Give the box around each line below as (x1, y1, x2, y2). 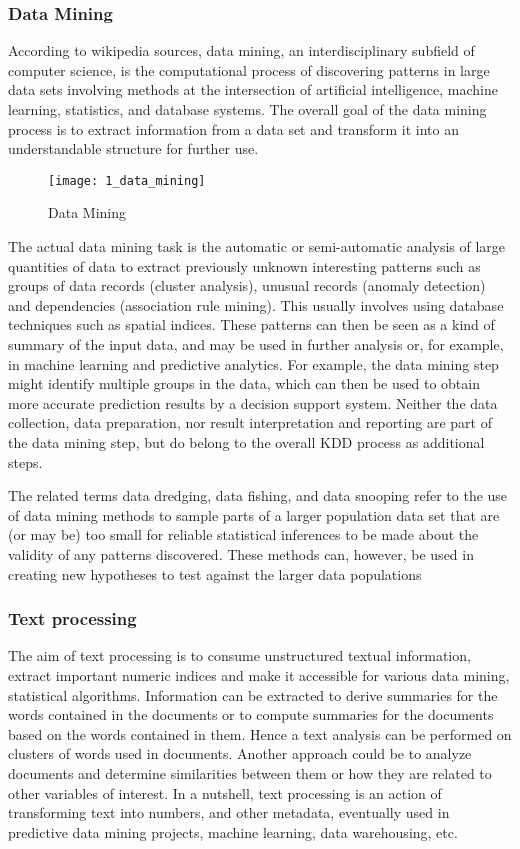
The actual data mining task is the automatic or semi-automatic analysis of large (8, 236, 506, 257)
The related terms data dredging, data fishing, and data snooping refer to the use (8, 485, 508, 506)
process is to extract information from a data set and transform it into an (8, 118, 459, 139)
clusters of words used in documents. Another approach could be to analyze (8, 743, 472, 764)
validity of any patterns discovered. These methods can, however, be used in (8, 543, 474, 564)
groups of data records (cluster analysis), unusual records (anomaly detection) (8, 275, 486, 296)
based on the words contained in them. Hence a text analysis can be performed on (8, 723, 512, 744)
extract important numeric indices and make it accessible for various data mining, (8, 664, 510, 685)
